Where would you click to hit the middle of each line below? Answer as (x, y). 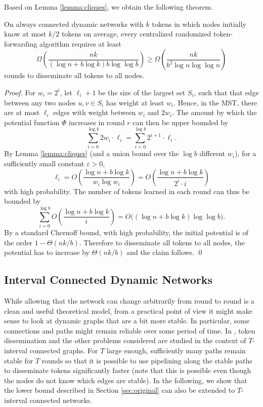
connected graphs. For (64, 350)
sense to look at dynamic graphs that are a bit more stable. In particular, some (127, 321)
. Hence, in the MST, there (215, 102)
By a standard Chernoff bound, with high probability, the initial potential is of (126, 232)
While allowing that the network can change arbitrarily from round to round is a (129, 300)
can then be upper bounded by (181, 122)
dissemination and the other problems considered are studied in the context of (125, 340)
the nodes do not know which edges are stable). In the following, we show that (126, 380)
